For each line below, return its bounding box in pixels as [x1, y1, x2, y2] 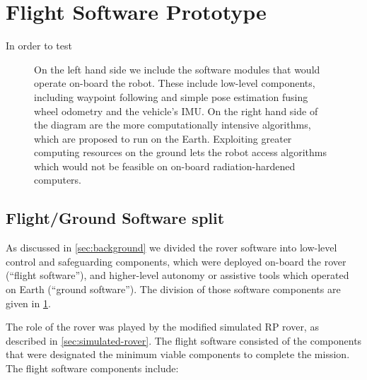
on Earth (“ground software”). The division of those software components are [6, 282, 341, 297]
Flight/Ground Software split [6, 207, 225, 229]
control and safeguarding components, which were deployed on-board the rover [6, 254, 346, 268]
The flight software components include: [6, 361, 179, 376]
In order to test [6, 38, 72, 53]
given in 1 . [6, 295, 51, 310]
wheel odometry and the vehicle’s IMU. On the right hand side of [34, 103, 318, 118]
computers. [34, 172, 82, 187]
